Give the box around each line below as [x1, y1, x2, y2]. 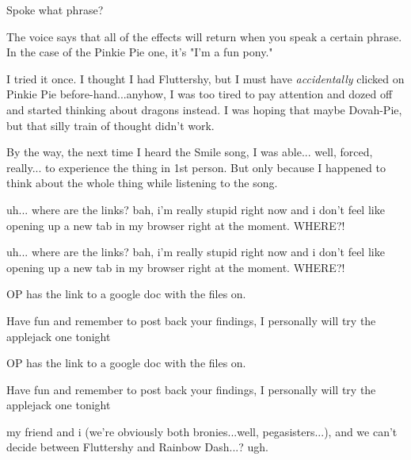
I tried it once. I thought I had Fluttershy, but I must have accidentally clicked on [6, 70, 405, 86]
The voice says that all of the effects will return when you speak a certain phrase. [6, 28, 402, 44]
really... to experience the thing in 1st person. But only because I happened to [6, 159, 386, 175]
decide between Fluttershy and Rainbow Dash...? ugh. [6, 439, 268, 455]
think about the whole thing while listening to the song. [6, 174, 278, 191]
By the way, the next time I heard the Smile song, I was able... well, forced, [6, 144, 373, 160]
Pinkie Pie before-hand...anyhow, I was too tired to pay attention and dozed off [6, 86, 393, 102]
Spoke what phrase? [6, 2, 104, 17]
